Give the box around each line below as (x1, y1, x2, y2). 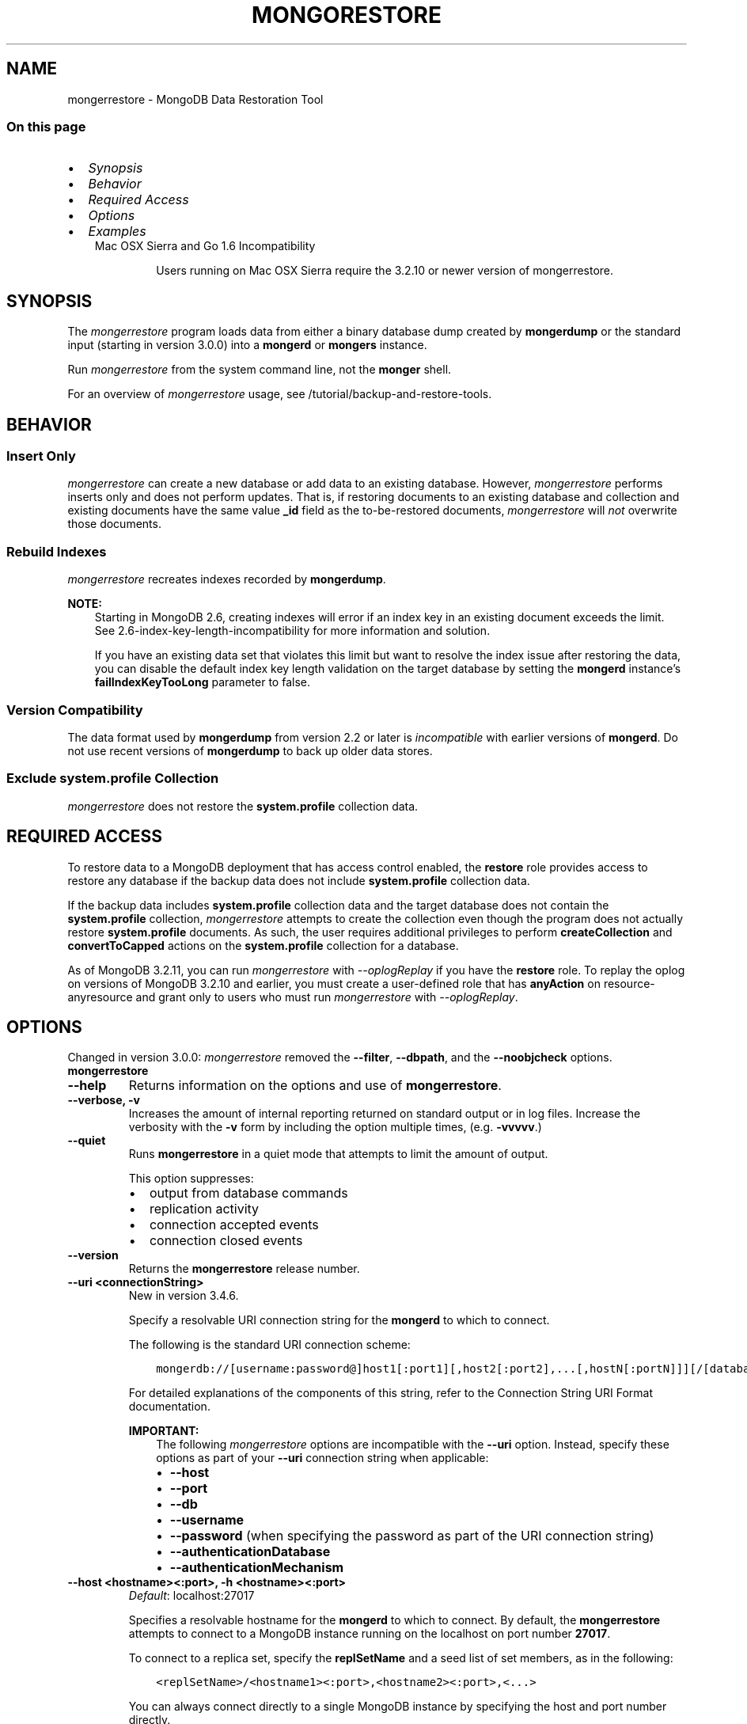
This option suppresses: (128, 1171, 254, 1186)
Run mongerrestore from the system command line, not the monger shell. (67, 363, 452, 377)
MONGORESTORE (252, 2, 442, 28)
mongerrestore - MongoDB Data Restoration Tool (67, 92, 324, 106)
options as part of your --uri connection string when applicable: (156, 1451, 489, 1465)
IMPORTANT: (128, 1424, 199, 1438)
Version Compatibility (6, 701, 143, 718)
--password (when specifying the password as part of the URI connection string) (169, 1528, 654, 1544)
